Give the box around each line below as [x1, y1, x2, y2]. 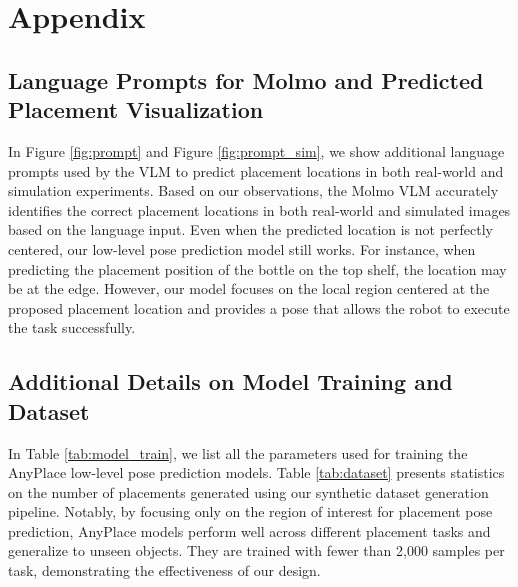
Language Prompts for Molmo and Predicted [8, 64, 484, 95]
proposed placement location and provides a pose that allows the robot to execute [8, 297, 510, 318]
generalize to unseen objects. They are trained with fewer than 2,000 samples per [8, 540, 505, 561]
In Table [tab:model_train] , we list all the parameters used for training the [8, 442, 468, 463]
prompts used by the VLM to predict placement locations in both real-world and [8, 160, 504, 181]
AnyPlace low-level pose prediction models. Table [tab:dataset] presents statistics [8, 462, 505, 483]
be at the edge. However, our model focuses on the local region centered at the [8, 278, 490, 299]
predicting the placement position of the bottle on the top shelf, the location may [8, 258, 507, 279]
